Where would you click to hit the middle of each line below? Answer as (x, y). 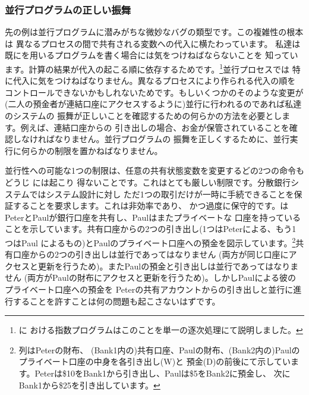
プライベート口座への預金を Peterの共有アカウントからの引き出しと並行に (149, 289)
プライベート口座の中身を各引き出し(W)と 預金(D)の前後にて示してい (154, 361)
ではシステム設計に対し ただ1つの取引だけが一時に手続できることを (162, 194)
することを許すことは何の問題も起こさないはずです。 (116, 301)
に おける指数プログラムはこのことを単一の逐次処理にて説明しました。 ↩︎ (161, 330)
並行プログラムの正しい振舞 (68, 9)
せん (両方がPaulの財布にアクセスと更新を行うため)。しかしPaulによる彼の (151, 278)
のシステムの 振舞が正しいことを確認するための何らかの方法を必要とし (144, 116)
